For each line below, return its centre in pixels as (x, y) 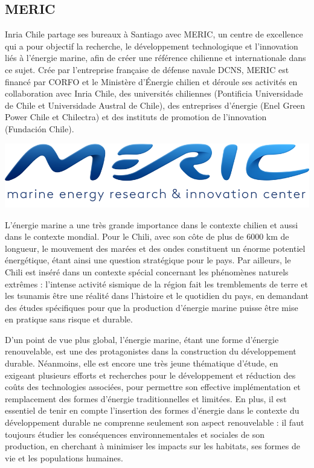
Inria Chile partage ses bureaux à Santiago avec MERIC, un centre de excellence (154, 34)
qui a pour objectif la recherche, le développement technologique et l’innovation (152, 46)
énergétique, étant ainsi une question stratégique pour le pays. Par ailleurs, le (148, 260)
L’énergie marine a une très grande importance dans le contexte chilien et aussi (152, 224)
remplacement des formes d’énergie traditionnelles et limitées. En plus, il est (146, 398)
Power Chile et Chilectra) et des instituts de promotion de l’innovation (136, 117)
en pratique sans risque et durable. (69, 319)
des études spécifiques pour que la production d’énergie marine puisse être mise (152, 307)
